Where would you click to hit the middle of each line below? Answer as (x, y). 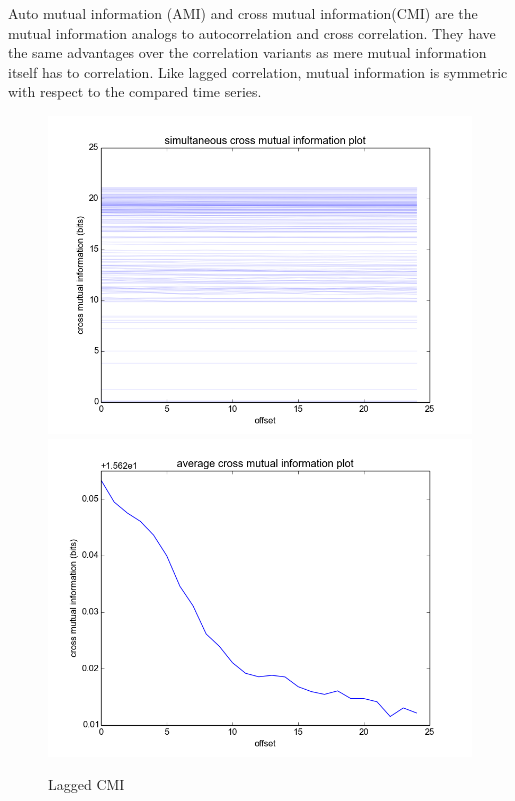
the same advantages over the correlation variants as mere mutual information (247, 52)
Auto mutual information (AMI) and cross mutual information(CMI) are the (243, 13)
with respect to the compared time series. (135, 91)
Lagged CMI (86, 784)
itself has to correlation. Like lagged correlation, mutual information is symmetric (258, 71)
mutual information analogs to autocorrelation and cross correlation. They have (252, 32)
